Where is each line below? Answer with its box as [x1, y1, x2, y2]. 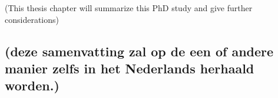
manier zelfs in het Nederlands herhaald [5, 59, 254, 77]
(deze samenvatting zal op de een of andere [5, 42, 274, 60]
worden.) [5, 76, 59, 94]
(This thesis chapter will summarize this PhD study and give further [5, 2, 253, 13]
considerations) [5, 13, 59, 25]
